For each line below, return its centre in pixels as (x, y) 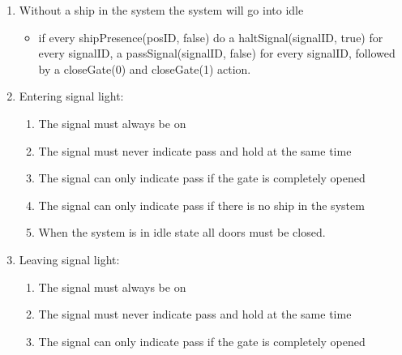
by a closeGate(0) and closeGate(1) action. (145, 68)
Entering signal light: (71, 96)
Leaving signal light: (69, 259)
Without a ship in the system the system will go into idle (161, 10)
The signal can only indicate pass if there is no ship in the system (201, 205)
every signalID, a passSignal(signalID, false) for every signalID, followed (217, 53)
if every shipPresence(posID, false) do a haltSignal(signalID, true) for (211, 37)
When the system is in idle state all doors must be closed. (182, 232)
